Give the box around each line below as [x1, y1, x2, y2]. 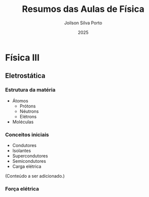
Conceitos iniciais [5, 131, 50, 138]
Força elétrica [5, 185, 39, 192]
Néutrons [19, 108, 39, 114]
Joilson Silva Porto [64, 20, 102, 26]
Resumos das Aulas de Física [22, 3, 145, 15]
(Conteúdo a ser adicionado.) [5, 173, 65, 179]
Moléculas [12, 119, 34, 125]
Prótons [19, 103, 36, 109]
